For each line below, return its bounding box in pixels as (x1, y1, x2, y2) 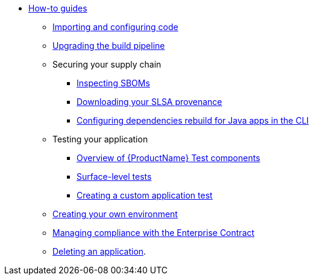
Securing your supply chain (52, 59, 162, 69)
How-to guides (28, 3, 87, 13)
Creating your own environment (52, 209, 178, 219)
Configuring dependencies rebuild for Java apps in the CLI (77, 115, 309, 126)
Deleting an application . (52, 246, 146, 256)
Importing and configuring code (52, 22, 178, 32)
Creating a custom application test (77, 190, 213, 200)
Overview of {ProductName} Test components (77, 153, 260, 163)
